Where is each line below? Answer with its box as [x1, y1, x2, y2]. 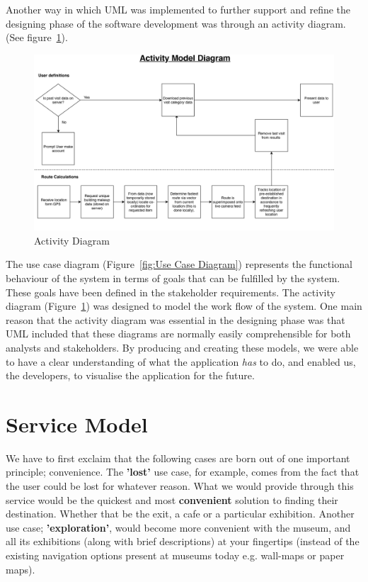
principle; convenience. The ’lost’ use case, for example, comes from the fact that [6, 464, 360, 479]
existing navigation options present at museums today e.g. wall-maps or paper [6, 548, 345, 563]
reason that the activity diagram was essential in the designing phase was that [6, 312, 345, 327]
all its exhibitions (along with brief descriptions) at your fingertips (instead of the [6, 534, 360, 549]
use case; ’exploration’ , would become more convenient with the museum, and [6, 520, 351, 535]
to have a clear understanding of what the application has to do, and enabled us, [6, 354, 356, 369]
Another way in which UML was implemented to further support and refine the [6, 2, 351, 16]
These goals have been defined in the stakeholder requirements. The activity [6, 284, 335, 299]
